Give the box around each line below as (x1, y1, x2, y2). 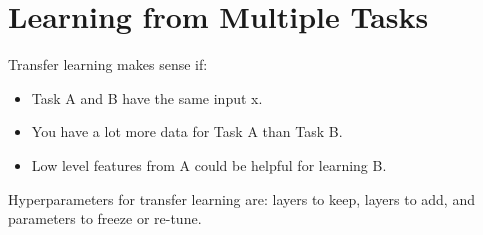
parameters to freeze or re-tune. (8, 208, 202, 229)
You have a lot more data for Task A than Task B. (31, 121, 343, 142)
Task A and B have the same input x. (31, 87, 263, 108)
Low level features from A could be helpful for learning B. (31, 154, 387, 175)
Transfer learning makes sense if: (8, 54, 208, 75)
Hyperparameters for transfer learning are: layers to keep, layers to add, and (8, 188, 475, 209)
